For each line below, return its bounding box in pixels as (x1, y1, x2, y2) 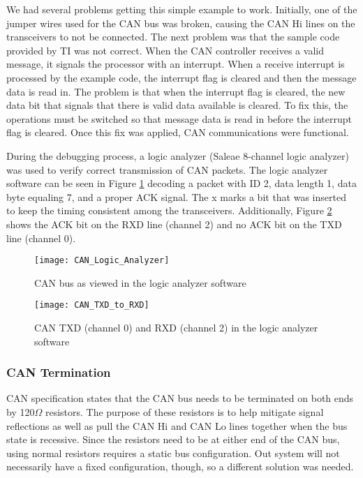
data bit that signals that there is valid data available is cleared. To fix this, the (6, 98, 348, 112)
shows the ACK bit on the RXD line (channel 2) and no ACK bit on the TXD (6, 216, 342, 231)
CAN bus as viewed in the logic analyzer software (34, 275, 246, 290)
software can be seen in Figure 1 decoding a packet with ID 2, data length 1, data (6, 176, 357, 191)
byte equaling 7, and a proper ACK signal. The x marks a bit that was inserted (6, 189, 346, 204)
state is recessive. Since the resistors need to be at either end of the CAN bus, (6, 432, 340, 447)
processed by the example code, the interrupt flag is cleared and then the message (6, 70, 357, 84)
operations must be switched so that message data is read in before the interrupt (6, 111, 352, 126)
